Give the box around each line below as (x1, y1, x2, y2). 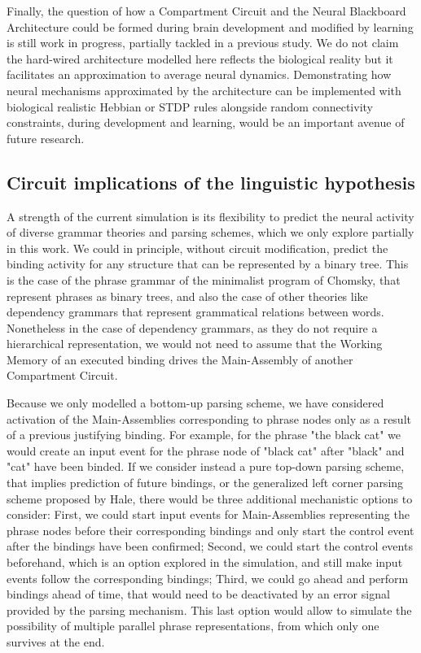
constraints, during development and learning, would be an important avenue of (7, 114, 405, 131)
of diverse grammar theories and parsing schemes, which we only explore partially (7, 224, 414, 241)
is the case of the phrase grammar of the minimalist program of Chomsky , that (7, 271, 401, 288)
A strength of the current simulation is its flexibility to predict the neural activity (7, 207, 414, 224)
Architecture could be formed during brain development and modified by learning (7, 18, 414, 35)
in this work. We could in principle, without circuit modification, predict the (7, 239, 388, 256)
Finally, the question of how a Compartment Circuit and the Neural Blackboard (7, 2, 406, 19)
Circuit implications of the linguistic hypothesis (7, 169, 415, 194)
